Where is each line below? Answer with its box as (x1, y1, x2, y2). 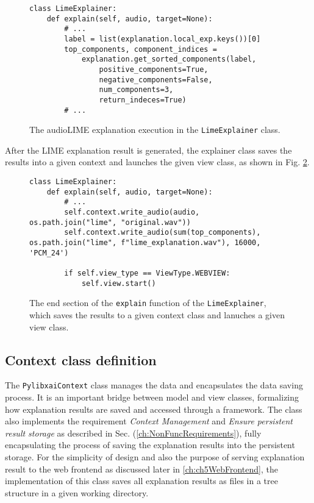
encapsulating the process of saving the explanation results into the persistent (5, 438, 295, 451)
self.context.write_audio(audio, (64, 208, 200, 217)
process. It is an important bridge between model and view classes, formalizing (5, 390, 299, 403)
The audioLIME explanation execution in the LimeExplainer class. (29, 123, 280, 136)
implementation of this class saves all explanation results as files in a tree (5, 474, 278, 487)
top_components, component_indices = (64, 45, 217, 54)
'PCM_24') (29, 248, 69, 257)
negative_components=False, (99, 75, 213, 84)
